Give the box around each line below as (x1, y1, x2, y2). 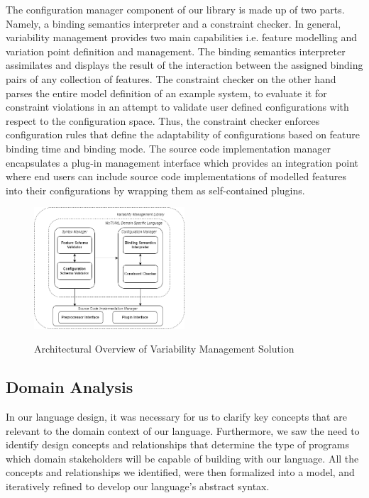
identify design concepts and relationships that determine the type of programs (6, 437, 349, 452)
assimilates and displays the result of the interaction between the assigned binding (6, 57, 363, 72)
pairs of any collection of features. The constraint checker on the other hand (6, 71, 336, 86)
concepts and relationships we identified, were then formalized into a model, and (6, 465, 355, 480)
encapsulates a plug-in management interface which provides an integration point (6, 155, 358, 170)
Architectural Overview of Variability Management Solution (34, 341, 294, 356)
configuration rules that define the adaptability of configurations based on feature (6, 127, 360, 142)
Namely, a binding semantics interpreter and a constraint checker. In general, (6, 16, 341, 31)
